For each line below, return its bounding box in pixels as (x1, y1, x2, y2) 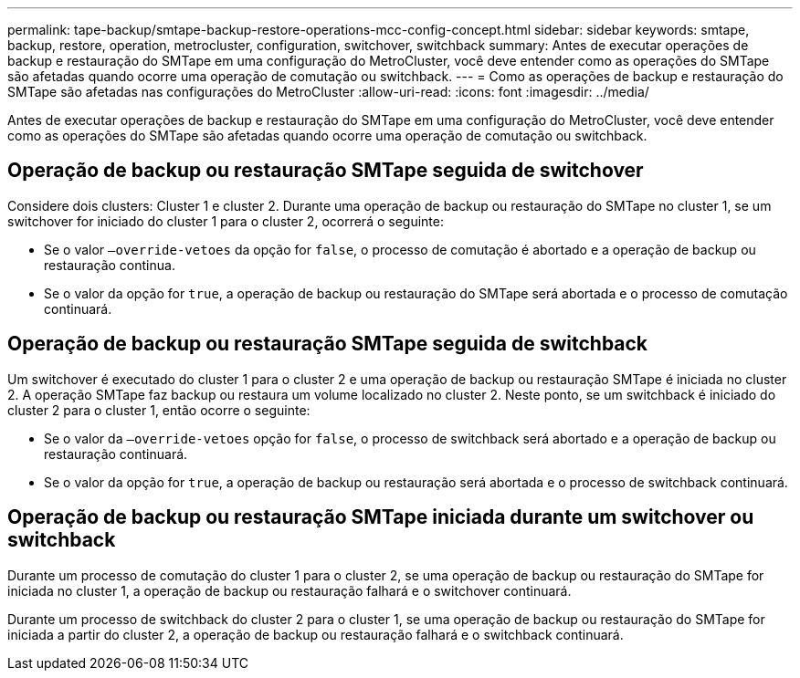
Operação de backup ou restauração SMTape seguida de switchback (7, 332, 648, 356)
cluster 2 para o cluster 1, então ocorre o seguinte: (7, 402, 311, 418)
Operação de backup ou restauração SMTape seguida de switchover (7, 159, 644, 183)
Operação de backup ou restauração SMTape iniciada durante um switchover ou (7, 506, 754, 529)
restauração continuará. (44, 445, 188, 462)
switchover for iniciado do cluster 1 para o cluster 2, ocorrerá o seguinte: (7, 213, 444, 229)
